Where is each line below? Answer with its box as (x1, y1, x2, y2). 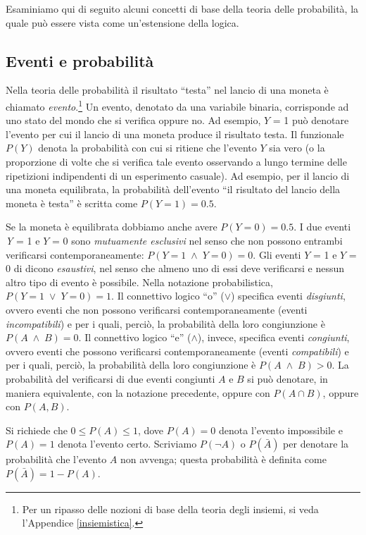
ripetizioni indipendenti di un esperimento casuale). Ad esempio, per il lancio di (6, 168, 350, 183)
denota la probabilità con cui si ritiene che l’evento (38, 140, 257, 155)
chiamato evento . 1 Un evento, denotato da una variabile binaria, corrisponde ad (6, 97, 349, 113)
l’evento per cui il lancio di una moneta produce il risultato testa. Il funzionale (6, 126, 344, 141)
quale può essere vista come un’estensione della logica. (6, 15, 239, 30)
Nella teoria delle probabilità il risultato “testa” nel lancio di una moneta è (6, 82, 329, 97)
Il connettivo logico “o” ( (117, 288, 225, 303)
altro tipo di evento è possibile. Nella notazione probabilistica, (6, 274, 273, 289)
